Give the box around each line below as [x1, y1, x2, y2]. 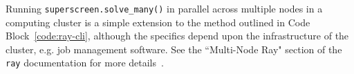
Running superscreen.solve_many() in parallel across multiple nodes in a [6, 1, 323, 15]
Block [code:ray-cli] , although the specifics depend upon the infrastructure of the [6, 28, 349, 43]
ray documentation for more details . [6, 55, 164, 70]
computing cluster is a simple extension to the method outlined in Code [6, 15, 310, 29]
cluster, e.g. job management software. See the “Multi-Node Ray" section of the [6, 41, 342, 56]
